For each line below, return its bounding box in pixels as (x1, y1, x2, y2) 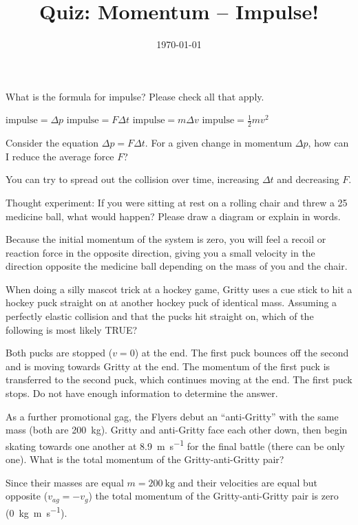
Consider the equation (6, 136, 99, 150)
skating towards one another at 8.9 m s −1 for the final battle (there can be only (6, 436, 345, 453)
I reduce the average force (6, 149, 114, 163)
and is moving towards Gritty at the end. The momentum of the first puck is (6, 358, 330, 373)
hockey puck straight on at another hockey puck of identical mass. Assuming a (6, 295, 337, 310)
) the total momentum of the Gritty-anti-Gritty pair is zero (88, 489, 339, 503)
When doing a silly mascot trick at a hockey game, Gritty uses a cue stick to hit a (6, 281, 352, 296)
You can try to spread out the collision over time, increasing (6, 172, 260, 186)
